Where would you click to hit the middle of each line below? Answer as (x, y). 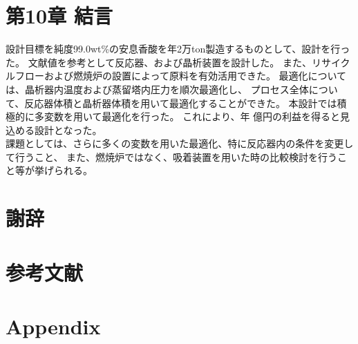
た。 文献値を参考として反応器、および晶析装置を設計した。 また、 (159, 62)
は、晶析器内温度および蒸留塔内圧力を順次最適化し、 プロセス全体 (157, 89)
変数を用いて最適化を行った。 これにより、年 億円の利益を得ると (192, 116)
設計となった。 (68, 130)
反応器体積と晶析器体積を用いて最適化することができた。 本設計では (181, 103)
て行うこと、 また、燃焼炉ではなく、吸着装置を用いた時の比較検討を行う (172, 156)
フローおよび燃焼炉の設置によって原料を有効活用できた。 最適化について (181, 76)
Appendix (53, 326)
